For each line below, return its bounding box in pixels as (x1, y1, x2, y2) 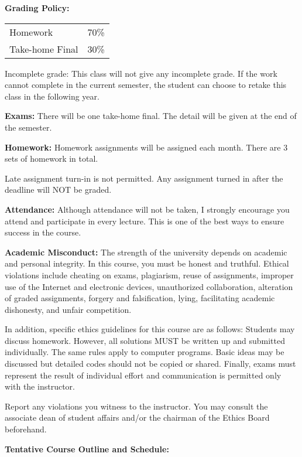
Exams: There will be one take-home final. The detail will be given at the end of (5, 110, 297, 122)
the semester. (5, 121, 52, 133)
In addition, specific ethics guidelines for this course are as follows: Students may (5, 323, 295, 335)
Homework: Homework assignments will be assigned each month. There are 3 (5, 141, 288, 153)
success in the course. (5, 226, 81, 238)
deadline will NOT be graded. (5, 183, 112, 196)
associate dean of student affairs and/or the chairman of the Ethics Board (5, 411, 270, 424)
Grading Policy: (5, 2, 70, 13)
